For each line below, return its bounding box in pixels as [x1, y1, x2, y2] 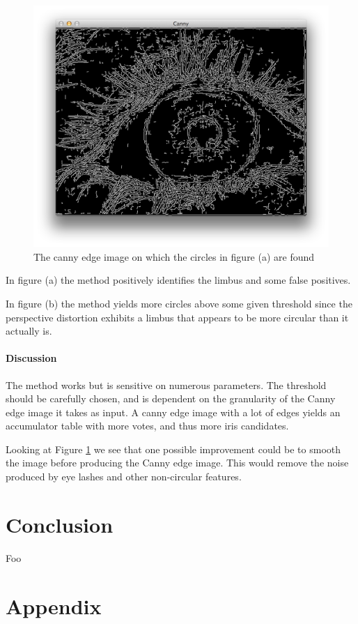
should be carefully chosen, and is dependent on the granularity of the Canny [6, 391, 336, 406]
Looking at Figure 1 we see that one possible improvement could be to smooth [6, 441, 341, 456]
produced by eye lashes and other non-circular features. [6, 469, 242, 484]
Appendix [6, 591, 102, 620]
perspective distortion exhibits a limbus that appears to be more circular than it [6, 310, 349, 324]
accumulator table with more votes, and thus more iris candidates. [6, 418, 289, 433]
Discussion [6, 351, 57, 365]
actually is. [6, 324, 52, 338]
